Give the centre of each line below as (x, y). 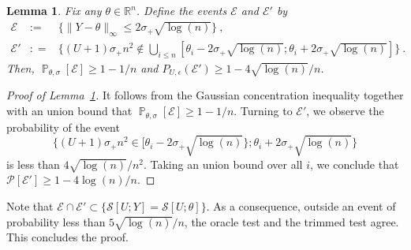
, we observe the (345, 111)
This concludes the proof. (67, 237)
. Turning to (263, 111)
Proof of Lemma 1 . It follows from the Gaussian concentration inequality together (205, 95)
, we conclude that (355, 164)
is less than (33, 164)
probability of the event (63, 127)
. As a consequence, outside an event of (301, 206)
